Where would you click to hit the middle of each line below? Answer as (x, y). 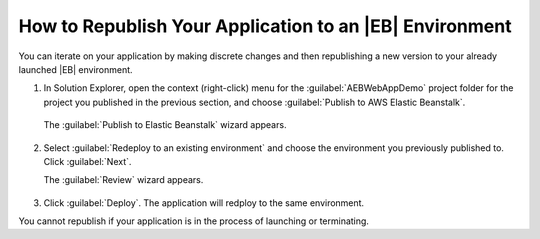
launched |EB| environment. (76, 69)
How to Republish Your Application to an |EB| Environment (265, 26)
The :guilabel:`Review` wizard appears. (123, 180)
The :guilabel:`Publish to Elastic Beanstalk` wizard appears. (165, 125)
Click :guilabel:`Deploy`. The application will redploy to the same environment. (204, 202)
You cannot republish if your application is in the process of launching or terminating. (194, 221)
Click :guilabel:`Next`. (87, 161)
